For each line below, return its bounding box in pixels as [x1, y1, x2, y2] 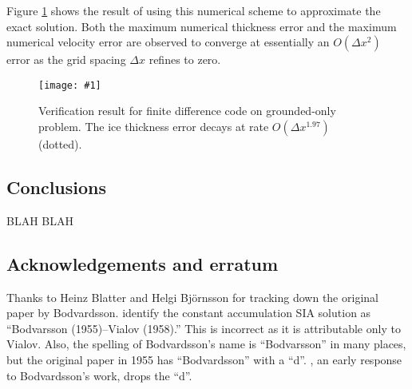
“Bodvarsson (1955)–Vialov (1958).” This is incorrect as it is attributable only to [6, 320, 401, 336]
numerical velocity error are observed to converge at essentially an [6, 34, 330, 50]
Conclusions [6, 175, 107, 200]
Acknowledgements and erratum [6, 251, 279, 276]
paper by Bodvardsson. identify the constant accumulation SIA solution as [6, 304, 371, 321]
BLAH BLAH [6, 212, 73, 228]
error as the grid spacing [6, 51, 126, 68]
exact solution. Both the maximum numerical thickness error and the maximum [6, 18, 397, 34]
